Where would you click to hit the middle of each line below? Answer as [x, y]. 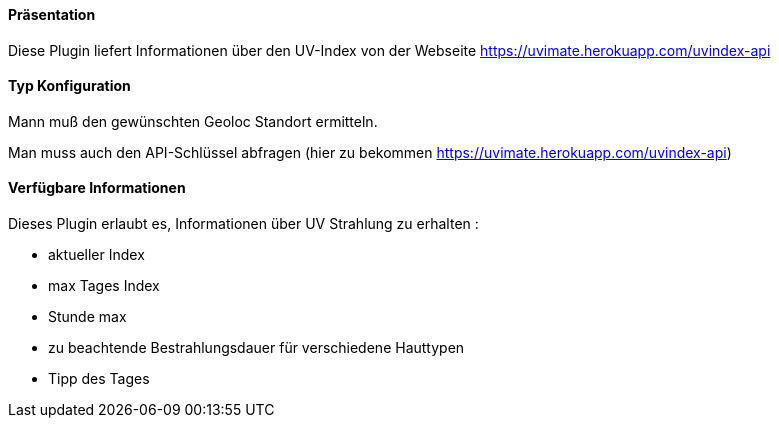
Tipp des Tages [99, 379]
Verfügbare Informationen [97, 188]
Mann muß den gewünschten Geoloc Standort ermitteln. [193, 121]
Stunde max [87, 317]
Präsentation [52, 14]
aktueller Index [96, 255]
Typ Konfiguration [69, 86]
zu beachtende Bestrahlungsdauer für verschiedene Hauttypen [256, 348]
